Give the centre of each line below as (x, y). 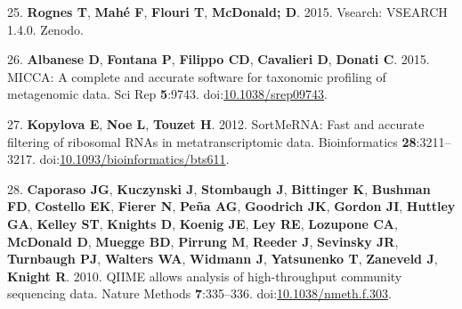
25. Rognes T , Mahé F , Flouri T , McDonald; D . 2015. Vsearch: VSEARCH (227, 12)
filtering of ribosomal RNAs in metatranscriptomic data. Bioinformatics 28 (212, 141)
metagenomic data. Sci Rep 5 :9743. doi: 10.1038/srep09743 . (167, 94)
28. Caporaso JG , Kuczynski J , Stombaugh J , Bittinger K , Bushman (219, 188)
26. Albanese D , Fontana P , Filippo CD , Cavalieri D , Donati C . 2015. (219, 59)
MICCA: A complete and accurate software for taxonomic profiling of (197, 76)
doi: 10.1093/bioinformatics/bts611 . (134, 159)
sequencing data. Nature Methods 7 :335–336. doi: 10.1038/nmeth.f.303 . (199, 293)
